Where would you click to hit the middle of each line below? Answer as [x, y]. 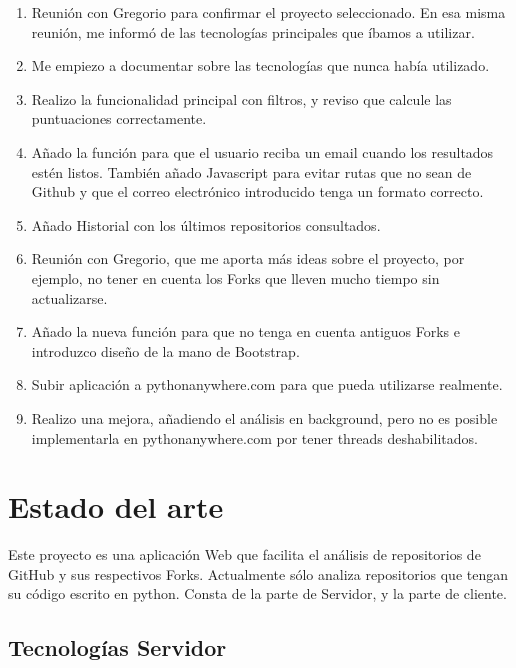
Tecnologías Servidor [117, 647]
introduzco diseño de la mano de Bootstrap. [165, 350]
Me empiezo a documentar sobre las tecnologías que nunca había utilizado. [260, 65]
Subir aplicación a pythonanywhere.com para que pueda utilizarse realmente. [267, 384]
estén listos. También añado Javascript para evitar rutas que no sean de [251, 171]
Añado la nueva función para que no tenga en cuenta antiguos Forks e [246, 331]
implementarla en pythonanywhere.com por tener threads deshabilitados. [254, 437]
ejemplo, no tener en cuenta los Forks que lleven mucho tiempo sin [235, 277]
